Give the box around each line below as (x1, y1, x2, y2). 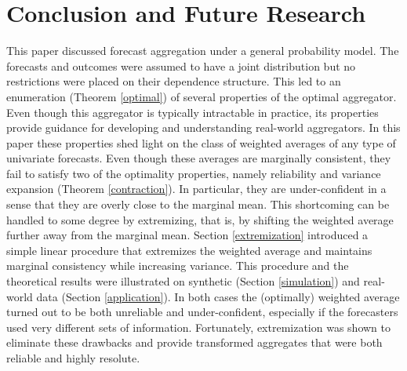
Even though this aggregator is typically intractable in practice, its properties (6, 104, 379, 120)
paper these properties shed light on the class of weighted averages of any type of (6, 134, 396, 151)
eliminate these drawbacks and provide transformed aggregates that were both (6, 334, 383, 351)
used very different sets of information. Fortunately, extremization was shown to (6, 318, 391, 335)
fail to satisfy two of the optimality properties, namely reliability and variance (6, 165, 381, 181)
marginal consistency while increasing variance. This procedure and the (6, 257, 349, 274)
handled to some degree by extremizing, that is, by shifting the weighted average (6, 211, 394, 227)
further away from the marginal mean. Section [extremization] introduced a (6, 227, 369, 243)
